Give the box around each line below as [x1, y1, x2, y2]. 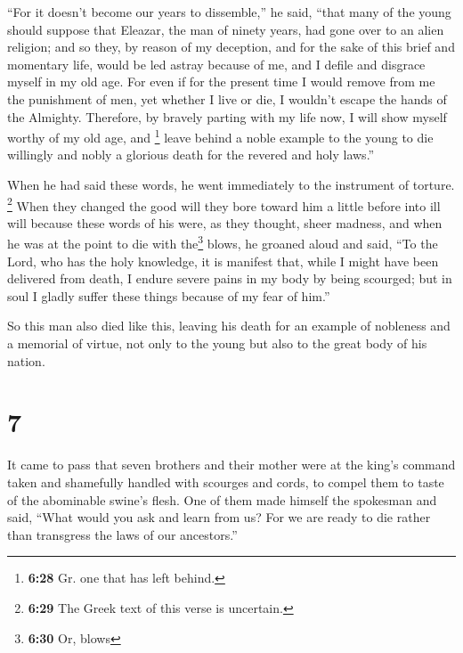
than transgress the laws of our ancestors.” [7, 525, 238, 543]
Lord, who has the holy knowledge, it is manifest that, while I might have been [7, 251, 439, 270]
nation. [7, 351, 45, 370]
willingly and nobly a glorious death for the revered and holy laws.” [7, 145, 375, 164]
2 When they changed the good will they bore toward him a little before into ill [7, 193, 441, 215]
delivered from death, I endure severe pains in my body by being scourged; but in [7, 269, 452, 288]
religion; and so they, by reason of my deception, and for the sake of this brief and [7, 37, 455, 56]
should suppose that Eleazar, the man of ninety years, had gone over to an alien [7, 20, 444, 38]
